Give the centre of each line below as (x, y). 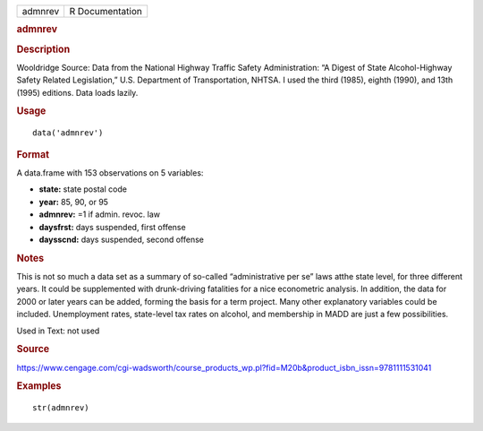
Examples (39, 386)
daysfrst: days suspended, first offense (113, 227)
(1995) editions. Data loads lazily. (77, 92)
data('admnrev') (68, 133)
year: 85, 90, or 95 (74, 202)
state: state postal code (83, 189)
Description (43, 49)
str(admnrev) (61, 408)
